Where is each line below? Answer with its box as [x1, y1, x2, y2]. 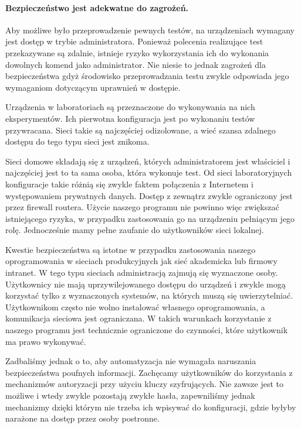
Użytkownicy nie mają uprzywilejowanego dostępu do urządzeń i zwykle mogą [5, 278, 286, 290]
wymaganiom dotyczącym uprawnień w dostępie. [5, 81, 181, 93]
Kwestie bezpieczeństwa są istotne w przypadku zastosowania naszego [5, 243, 256, 255]
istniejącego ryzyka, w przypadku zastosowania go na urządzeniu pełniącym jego [5, 212, 295, 224]
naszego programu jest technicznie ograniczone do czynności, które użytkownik [5, 324, 288, 336]
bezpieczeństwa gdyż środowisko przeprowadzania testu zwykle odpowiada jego [5, 70, 289, 82]
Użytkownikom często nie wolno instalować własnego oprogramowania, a [5, 300, 265, 313]
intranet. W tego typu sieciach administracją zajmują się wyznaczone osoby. [5, 266, 278, 279]
